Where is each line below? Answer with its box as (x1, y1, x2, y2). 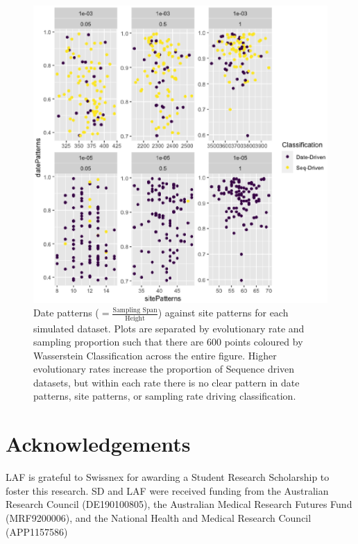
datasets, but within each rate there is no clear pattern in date (33, 375, 300, 389)
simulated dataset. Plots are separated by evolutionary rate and (33, 321, 305, 335)
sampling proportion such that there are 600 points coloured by (33, 334, 303, 349)
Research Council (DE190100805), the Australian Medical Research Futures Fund (6, 497, 352, 511)
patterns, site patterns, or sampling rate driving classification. (33, 389, 296, 403)
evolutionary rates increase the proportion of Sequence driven (33, 362, 295, 376)
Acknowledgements (6, 430, 191, 458)
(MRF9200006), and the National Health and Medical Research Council (6, 510, 312, 525)
